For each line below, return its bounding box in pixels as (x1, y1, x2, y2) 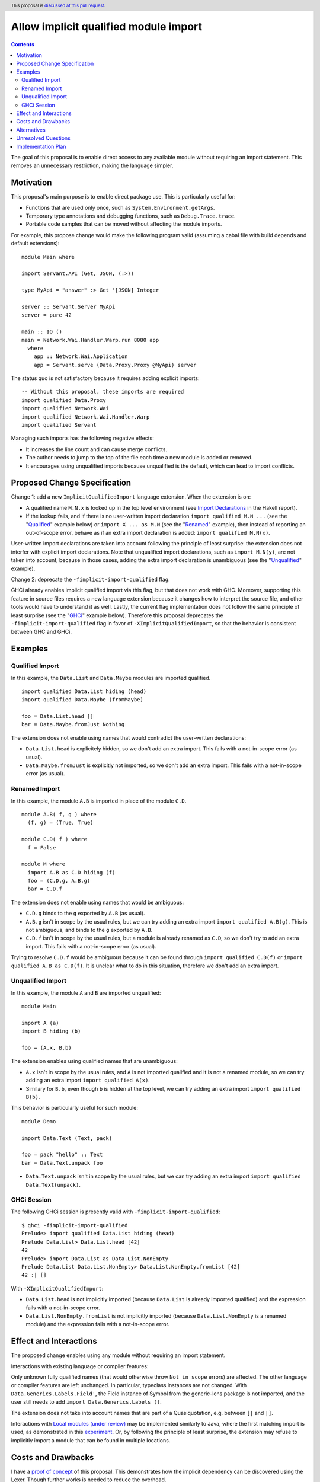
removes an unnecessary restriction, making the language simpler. (11, 162, 174, 169)
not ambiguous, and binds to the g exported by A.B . (25, 927, 153, 934)
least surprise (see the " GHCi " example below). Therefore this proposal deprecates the (11, 611, 223, 619)
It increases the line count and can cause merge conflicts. (25, 445, 168, 453)
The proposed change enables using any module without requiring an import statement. (11, 1352, 226, 1359)
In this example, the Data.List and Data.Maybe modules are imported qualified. (11, 674, 211, 681)
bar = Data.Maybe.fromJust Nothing (21, 721, 125, 728)
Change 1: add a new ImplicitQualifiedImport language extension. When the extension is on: (11, 493, 251, 500)
